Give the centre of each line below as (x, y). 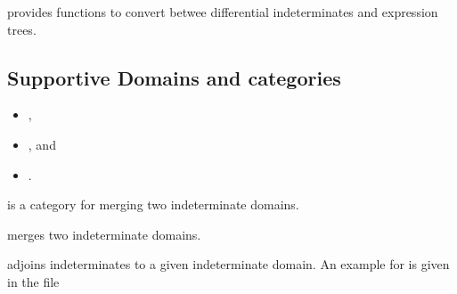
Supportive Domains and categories (174, 77)
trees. (22, 29)
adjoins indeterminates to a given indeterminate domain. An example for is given (228, 264)
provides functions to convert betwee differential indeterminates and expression (223, 12)
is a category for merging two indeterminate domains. (153, 204)
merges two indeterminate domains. (104, 234)
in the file (33, 281)
